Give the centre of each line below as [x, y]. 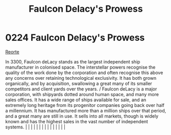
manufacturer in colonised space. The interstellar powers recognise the [80, 67]
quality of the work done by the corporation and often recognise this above [84, 73]
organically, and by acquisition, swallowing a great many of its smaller [79, 83]
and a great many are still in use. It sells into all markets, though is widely [82, 116]
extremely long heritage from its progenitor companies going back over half [85, 105]
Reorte [12, 52]
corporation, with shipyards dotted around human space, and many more [82, 94]
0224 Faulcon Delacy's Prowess [75, 38]
